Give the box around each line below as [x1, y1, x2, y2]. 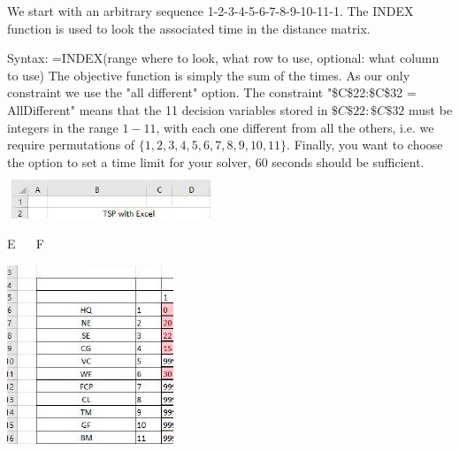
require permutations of [7, 135, 135, 154]
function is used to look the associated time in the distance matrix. [7, 19, 371, 37]
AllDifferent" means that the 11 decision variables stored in [7, 100, 328, 118]
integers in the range [7, 118, 119, 136]
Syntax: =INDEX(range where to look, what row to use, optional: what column [7, 49, 440, 67]
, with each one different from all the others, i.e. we [156, 118, 434, 136]
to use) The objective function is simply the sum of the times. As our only [7, 65, 410, 84]
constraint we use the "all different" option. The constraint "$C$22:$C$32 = [7, 83, 417, 102]
